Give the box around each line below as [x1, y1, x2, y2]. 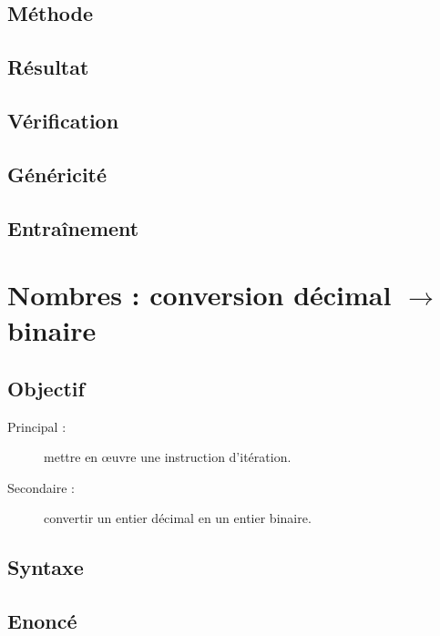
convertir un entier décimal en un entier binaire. [44, 508, 312, 528]
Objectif [7, 374, 85, 402]
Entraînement [7, 213, 139, 241]
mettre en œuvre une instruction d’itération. [44, 447, 292, 467]
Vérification [7, 106, 119, 134]
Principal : [7, 416, 67, 436]
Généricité [7, 159, 107, 188]
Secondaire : [7, 477, 75, 497]
